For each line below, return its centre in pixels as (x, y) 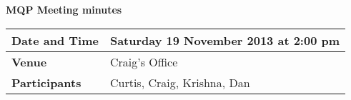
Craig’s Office (144, 61)
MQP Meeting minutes (64, 9)
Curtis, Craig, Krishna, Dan (180, 82)
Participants (46, 82)
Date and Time (55, 40)
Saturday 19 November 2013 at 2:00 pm (225, 40)
